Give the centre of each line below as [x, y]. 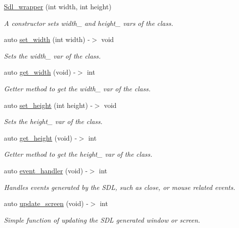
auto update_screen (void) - [46, 203]
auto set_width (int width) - [47, 39]
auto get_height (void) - [41, 137]
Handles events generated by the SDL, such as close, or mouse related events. [120, 187]
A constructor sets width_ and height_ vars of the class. [89, 23]
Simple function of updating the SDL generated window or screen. [102, 219]
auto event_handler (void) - [46, 170]
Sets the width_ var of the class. [53, 55]
